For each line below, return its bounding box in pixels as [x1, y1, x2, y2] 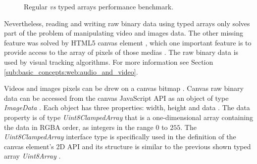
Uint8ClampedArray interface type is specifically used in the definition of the [4, 131, 236, 142]
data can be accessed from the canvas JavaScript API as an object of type [4, 92, 229, 103]
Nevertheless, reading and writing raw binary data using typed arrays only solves [4, 18, 250, 28]
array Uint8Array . [4, 151, 61, 161]
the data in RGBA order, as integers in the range [4, 122, 154, 132]
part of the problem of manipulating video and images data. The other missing [4, 28, 243, 38]
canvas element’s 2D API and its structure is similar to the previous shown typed [4, 141, 251, 151]
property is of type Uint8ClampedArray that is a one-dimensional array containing [4, 112, 253, 122]
